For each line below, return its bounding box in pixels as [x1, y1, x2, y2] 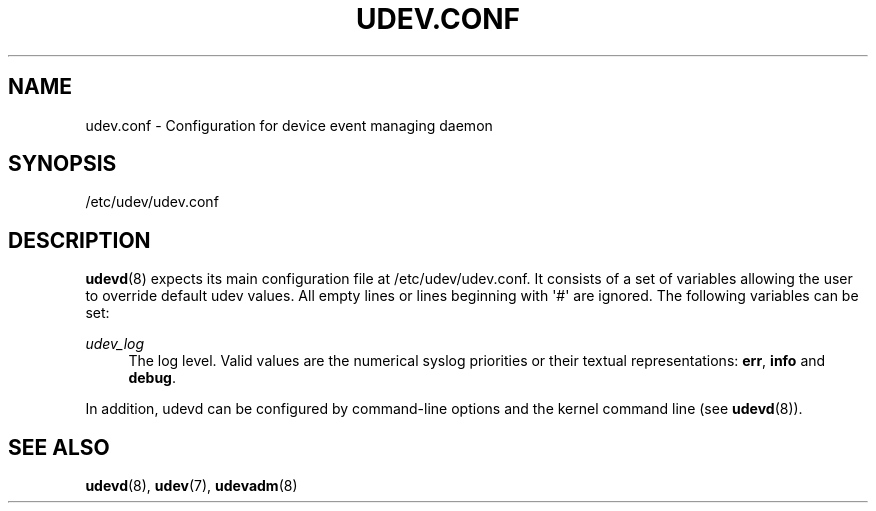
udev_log [85, 335, 145, 353]
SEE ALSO [8, 434, 110, 460]
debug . [128, 369, 176, 387]
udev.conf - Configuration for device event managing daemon [85, 116, 493, 134]
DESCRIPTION [8, 227, 151, 253]
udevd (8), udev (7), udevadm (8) [85, 477, 298, 495]
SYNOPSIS [8, 151, 117, 177]
